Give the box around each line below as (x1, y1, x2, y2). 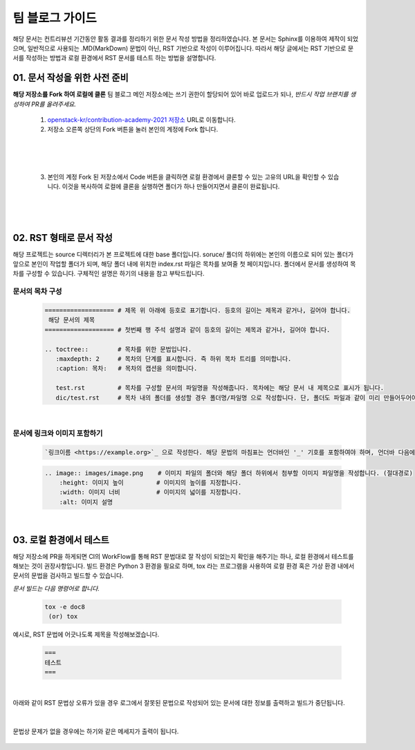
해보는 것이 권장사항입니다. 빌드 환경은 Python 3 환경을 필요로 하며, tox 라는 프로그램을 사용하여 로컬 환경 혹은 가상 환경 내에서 (12, 562, 355, 571)
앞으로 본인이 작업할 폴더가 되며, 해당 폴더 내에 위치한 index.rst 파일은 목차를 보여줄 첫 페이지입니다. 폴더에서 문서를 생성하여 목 (12, 260, 356, 268)
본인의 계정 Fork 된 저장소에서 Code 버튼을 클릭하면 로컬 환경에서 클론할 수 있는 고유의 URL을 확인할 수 (47, 172, 326, 181)
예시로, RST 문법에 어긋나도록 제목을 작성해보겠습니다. (12, 630, 160, 639)
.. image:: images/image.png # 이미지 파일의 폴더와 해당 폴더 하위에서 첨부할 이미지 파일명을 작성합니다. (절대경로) (44, 469, 413, 477)
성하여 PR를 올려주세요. (12, 100, 76, 108)
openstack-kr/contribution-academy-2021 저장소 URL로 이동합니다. (47, 116, 236, 124)
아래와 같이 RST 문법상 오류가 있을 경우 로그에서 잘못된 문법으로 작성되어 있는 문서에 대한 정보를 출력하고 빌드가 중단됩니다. (12, 699, 345, 707)
